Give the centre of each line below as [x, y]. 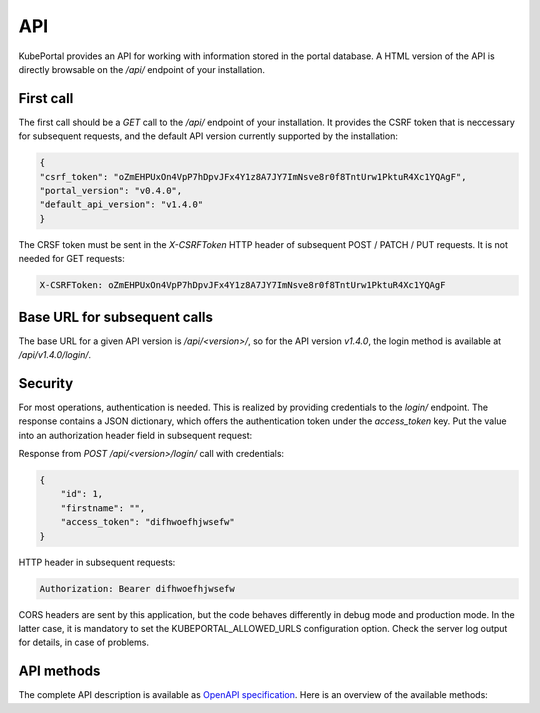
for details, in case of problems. [84, 642]
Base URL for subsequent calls [116, 316]
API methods [59, 671]
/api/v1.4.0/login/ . [55, 355]
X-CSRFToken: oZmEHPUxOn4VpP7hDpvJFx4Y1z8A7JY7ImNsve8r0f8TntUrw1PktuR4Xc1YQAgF [242, 285]
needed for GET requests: [71, 259]
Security [46, 383]
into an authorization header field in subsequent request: [135, 435]
